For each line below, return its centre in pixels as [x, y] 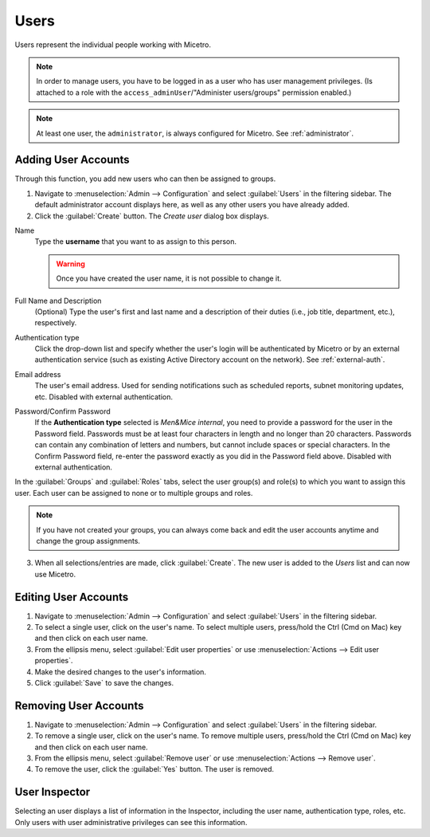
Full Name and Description [58, 301]
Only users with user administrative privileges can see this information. [131, 822]
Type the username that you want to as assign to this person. [136, 242]
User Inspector [53, 792]
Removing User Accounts [79, 705]
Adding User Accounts [72, 160]
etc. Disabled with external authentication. [104, 397]
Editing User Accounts [72, 597]
